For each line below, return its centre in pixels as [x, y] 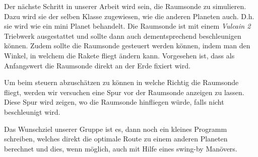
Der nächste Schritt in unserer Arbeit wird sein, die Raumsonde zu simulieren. [125, 6]
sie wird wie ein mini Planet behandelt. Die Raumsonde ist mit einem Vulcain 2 [127, 26]
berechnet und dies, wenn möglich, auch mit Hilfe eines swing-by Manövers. [121, 148]
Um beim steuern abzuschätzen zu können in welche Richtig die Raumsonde [121, 82]
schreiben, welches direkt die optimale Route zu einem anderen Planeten [116, 139]
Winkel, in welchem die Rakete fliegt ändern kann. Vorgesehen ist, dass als [119, 55]
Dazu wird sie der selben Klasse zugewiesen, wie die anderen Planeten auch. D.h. [129, 16]
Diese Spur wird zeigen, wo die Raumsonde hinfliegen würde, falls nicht [114, 102]
